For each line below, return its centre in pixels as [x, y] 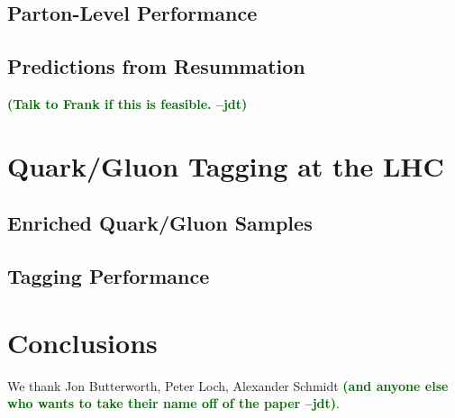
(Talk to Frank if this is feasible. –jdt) [127, 103]
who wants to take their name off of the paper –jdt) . [173, 403]
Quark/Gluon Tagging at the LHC [226, 165]
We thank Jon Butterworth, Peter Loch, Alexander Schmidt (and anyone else [228, 385]
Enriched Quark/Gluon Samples [160, 223]
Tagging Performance [109, 276]
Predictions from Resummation [156, 66]
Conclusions [82, 342]
